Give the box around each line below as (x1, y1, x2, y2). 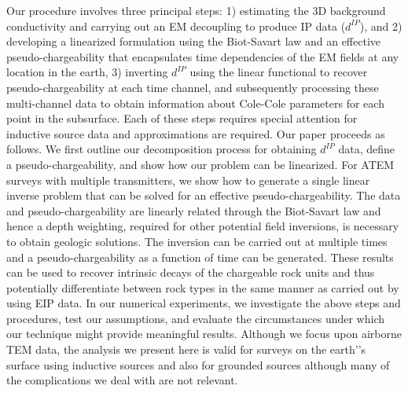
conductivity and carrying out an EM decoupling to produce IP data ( (6, 17, 346, 34)
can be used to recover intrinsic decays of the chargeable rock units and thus (6, 264, 375, 281)
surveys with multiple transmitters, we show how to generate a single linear (6, 171, 370, 188)
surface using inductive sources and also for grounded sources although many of (6, 356, 390, 373)
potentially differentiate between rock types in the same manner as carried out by (6, 279, 399, 296)
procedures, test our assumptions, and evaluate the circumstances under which (6, 310, 384, 326)
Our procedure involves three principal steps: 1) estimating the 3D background (6, 2, 386, 18)
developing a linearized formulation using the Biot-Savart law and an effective (6, 33, 380, 50)
